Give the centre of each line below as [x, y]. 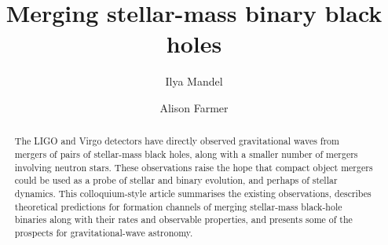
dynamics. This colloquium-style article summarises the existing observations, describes [193, 193]
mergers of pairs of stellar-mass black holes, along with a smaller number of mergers [186, 154]
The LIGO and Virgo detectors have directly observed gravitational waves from [177, 141]
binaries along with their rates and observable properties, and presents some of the [183, 219]
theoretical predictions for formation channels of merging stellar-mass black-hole [178, 206]
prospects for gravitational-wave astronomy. [104, 232]
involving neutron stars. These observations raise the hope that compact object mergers [194, 167]
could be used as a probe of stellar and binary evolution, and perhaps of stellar [176, 180]
